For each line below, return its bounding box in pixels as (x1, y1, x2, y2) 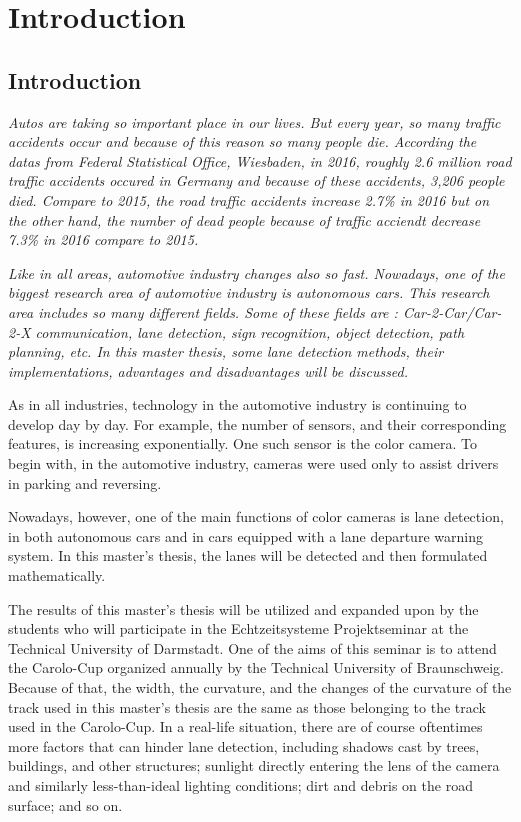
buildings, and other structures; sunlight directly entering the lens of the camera (8, 755, 500, 776)
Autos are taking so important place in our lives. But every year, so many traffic (8, 111, 501, 132)
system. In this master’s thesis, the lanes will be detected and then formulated (8, 545, 488, 566)
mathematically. (8, 565, 106, 586)
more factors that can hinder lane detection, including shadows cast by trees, (8, 735, 480, 756)
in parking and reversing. (8, 472, 162, 493)
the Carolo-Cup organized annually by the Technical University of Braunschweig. (8, 657, 504, 678)
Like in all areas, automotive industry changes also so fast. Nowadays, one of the (8, 262, 505, 283)
